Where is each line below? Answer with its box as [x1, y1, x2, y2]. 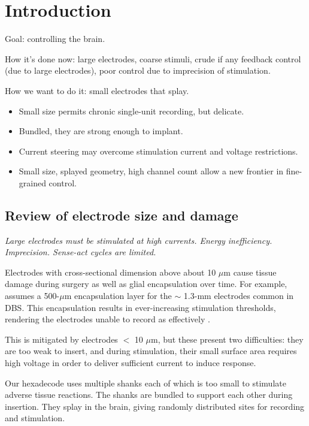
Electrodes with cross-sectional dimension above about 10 [5, 265, 216, 278]
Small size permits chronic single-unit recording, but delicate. [19, 104, 244, 117]
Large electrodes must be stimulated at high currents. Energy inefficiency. [5, 234, 272, 246]
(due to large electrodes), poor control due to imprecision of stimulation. [5, 64, 271, 77]
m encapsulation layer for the [64, 289, 172, 302]
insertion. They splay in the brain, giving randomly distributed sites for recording [5, 400, 305, 412]
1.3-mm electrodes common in [183, 289, 294, 302]
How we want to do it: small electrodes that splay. [5, 84, 189, 96]
